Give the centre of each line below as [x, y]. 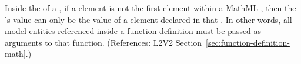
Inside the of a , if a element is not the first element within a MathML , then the [150, 8]
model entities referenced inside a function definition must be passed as [133, 31]
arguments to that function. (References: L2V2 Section [103, 42]
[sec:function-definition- [248, 42]
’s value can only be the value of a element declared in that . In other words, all [148, 19]
